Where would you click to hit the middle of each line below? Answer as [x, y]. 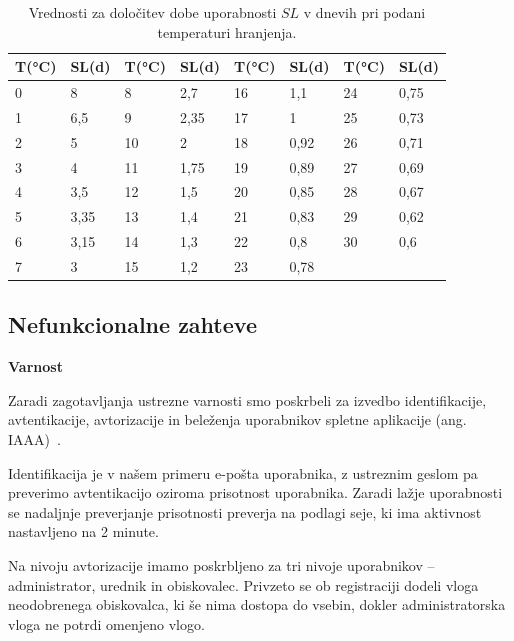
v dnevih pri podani [364, 12]
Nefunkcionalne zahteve [132, 324]
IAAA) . [34, 439]
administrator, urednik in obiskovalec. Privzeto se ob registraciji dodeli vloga [243, 584]
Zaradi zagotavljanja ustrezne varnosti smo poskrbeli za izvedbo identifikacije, [247, 399]
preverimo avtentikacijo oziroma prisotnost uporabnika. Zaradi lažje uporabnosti [255, 492]
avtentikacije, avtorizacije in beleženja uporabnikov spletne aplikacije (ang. [237, 419]
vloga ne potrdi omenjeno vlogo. [106, 623]
